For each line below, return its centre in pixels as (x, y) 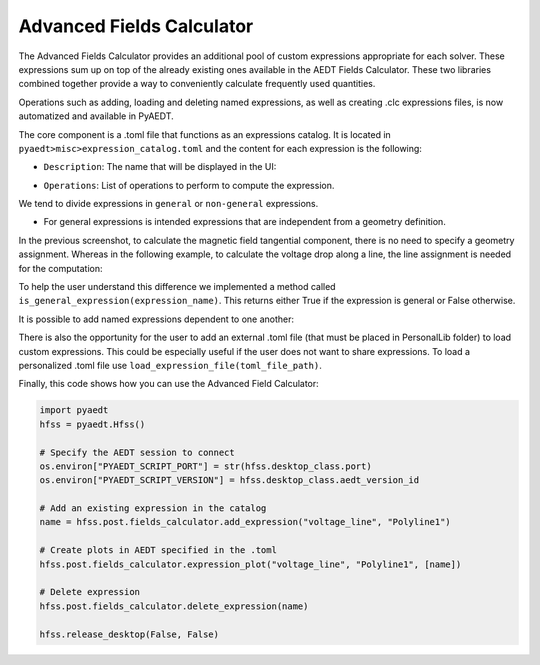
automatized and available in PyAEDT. (96, 116)
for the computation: (61, 268)
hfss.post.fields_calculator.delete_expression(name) (174, 606)
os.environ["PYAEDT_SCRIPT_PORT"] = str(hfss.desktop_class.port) (205, 466)
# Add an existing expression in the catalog (153, 508)
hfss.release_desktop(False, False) (129, 634)
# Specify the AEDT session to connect (137, 452)
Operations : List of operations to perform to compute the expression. (189, 185)
